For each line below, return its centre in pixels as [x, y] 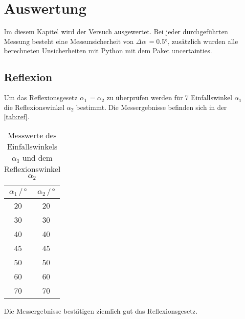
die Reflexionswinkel [34, 107]
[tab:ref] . [17, 117]
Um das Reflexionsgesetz [41, 97]
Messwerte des [32, 135]
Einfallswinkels [32, 146]
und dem [38, 157]
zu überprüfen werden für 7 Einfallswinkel [169, 97]
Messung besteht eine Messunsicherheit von [69, 41]
